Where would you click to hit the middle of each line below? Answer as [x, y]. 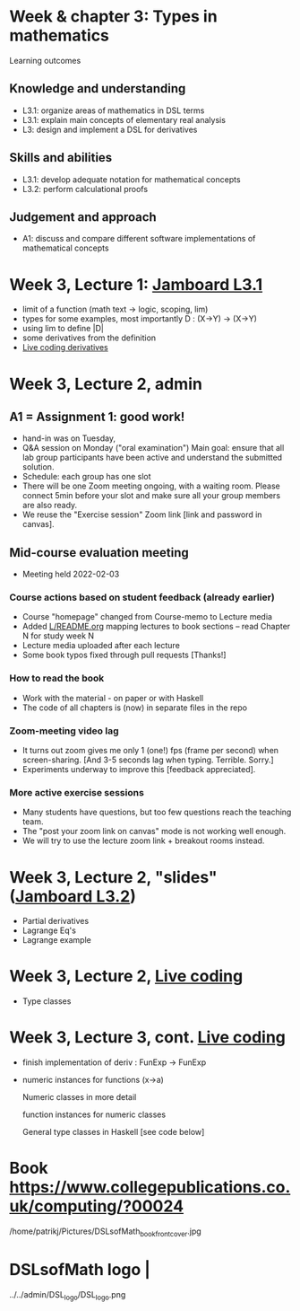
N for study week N [58, 636]
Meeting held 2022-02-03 [71, 574]
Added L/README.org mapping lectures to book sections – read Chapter [156, 627]
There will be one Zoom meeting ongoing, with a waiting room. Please [151, 486]
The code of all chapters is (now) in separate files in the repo [135, 708]
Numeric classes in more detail [79, 1097]
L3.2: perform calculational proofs [85, 189]
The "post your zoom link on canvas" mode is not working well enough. [154, 831]
